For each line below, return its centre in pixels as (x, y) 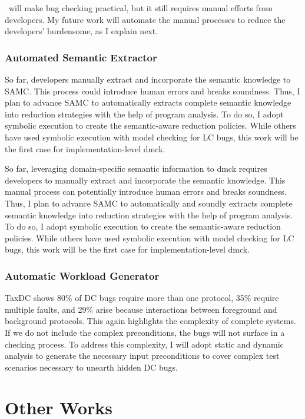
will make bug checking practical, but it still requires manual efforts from (141, 8)
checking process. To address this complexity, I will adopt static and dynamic (144, 344)
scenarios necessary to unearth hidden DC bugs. (91, 367)
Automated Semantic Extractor (81, 57)
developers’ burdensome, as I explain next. (82, 31)
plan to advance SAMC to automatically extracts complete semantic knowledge (148, 102)
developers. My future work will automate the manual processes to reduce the (145, 19)
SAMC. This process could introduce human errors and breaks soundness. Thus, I (152, 91)
